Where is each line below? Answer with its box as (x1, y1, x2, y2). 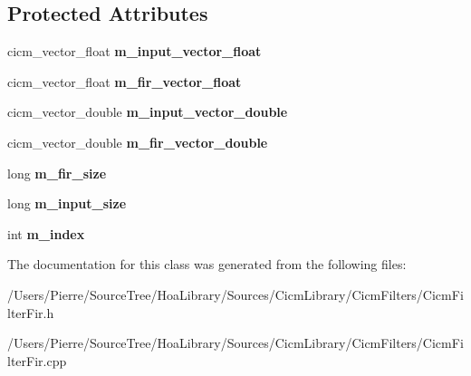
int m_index (7, 224, 85, 243)
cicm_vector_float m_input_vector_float (7, 42, 262, 61)
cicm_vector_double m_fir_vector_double (7, 132, 268, 151)
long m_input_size (7, 194, 127, 213)
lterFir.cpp (7, 351, 67, 370)
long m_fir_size (7, 163, 107, 182)
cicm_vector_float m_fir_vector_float (7, 72, 242, 91)
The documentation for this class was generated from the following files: (7, 255, 407, 274)
